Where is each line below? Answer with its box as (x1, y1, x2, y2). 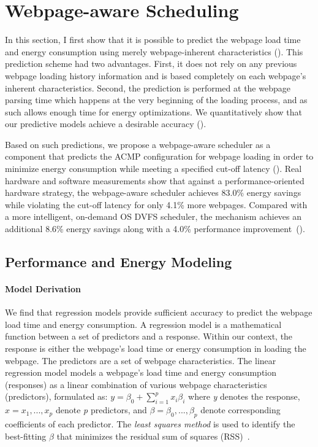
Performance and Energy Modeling (5, 252, 232, 271)
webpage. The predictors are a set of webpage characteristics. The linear (5, 354, 276, 367)
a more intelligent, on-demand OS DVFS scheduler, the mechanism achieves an (5, 210, 302, 223)
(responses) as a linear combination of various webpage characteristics (5, 378, 267, 391)
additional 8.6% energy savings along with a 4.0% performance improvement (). (5, 222, 305, 235)
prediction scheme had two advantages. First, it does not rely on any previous (5, 57, 297, 70)
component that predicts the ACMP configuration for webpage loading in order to (5, 150, 314, 163)
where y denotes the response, (188, 390, 300, 403)
